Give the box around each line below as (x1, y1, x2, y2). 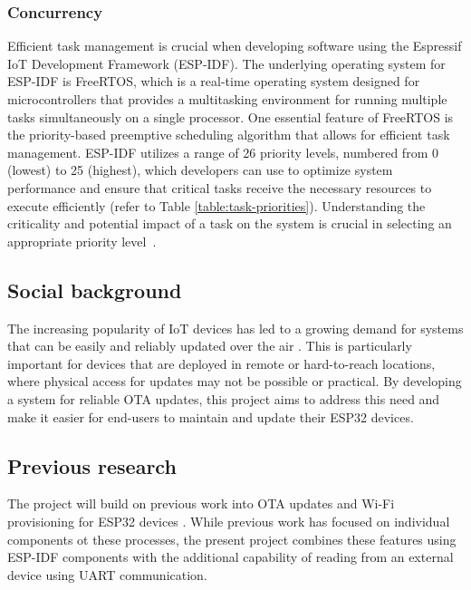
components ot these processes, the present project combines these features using (7, 529, 457, 548)
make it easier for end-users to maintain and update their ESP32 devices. (7, 407, 414, 426)
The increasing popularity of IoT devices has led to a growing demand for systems (7, 318, 464, 337)
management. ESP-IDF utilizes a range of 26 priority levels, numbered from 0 (7, 142, 438, 161)
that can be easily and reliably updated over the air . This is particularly (7, 336, 412, 355)
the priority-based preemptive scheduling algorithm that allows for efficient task (7, 125, 450, 144)
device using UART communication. (7, 565, 207, 584)
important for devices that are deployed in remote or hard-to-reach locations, (7, 353, 436, 372)
